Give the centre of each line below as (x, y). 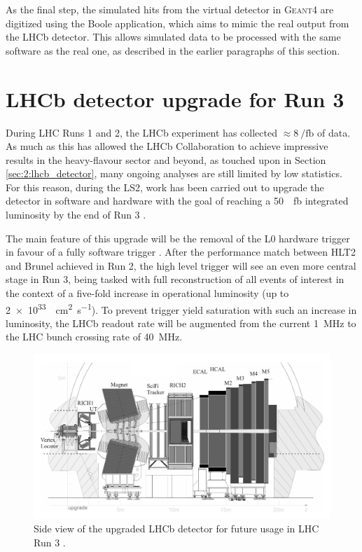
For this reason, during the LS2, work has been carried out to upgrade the (165, 187)
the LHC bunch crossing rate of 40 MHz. (94, 337)
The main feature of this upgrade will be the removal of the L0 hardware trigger (178, 238)
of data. (334, 132)
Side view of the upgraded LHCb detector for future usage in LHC (176, 529)
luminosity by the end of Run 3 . (76, 215)
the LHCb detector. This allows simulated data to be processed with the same (173, 37)
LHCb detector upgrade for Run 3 (175, 98)
